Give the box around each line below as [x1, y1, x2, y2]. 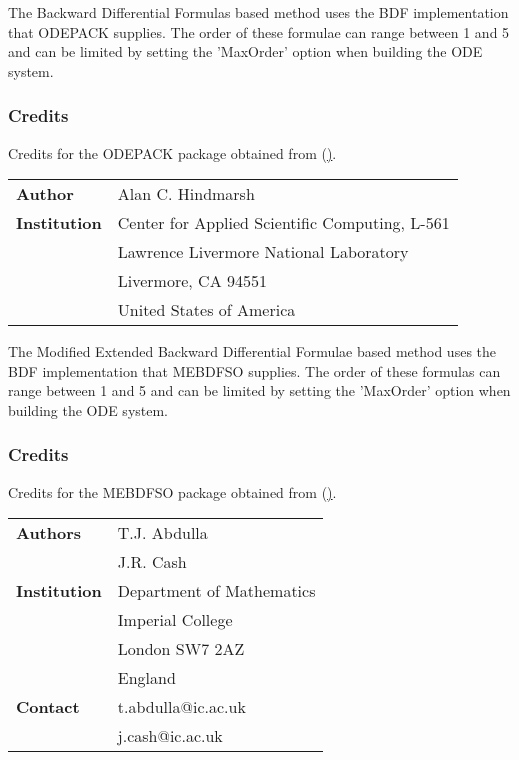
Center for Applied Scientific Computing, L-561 [117, 211, 450, 235]
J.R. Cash [117, 550, 187, 574]
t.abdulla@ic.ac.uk [117, 695, 246, 719]
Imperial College [117, 608, 233, 632]
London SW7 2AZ [117, 637, 245, 661]
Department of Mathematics [117, 579, 316, 603]
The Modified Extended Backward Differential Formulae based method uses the [8, 341, 497, 362]
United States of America [117, 298, 296, 322]
